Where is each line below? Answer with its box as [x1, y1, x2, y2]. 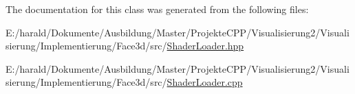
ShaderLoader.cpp [166, 75, 243, 89]
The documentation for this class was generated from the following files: [6, 2, 309, 16]
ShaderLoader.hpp [166, 38, 244, 53]
